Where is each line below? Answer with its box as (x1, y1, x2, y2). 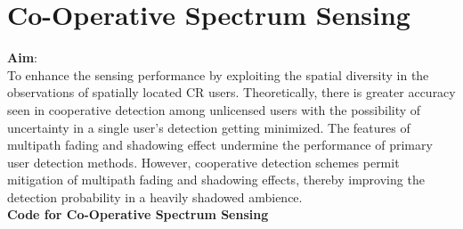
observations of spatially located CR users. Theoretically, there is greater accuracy (7, 83, 456, 102)
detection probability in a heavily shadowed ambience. (7, 187, 303, 206)
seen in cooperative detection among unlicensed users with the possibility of (7, 100, 421, 119)
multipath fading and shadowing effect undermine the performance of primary (7, 135, 433, 154)
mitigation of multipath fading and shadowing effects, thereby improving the (7, 170, 425, 189)
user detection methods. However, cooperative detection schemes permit (7, 152, 400, 171)
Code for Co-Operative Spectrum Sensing (7, 205, 269, 224)
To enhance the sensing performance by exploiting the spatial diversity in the (7, 65, 429, 84)
